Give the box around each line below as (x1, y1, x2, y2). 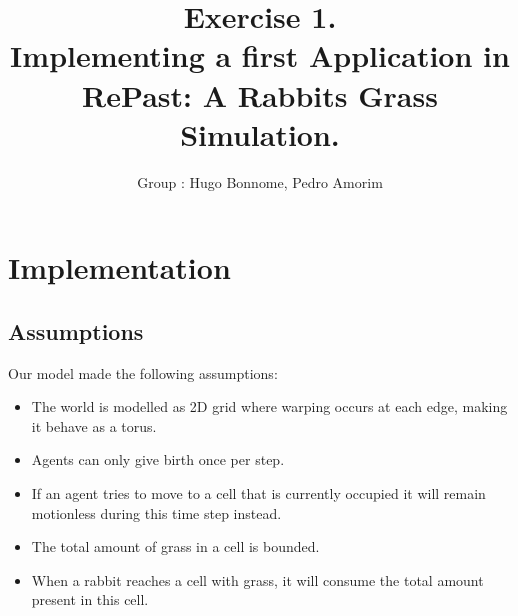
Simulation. (180, 113, 340, 154)
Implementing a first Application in (10, 35, 510, 76)
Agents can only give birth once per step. (31, 449, 285, 470)
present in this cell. (31, 589, 149, 610)
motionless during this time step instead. (31, 502, 282, 523)
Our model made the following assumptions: (8, 362, 278, 383)
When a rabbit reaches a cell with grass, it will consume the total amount (31, 569, 484, 590)
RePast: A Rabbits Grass (82, 74, 438, 115)
